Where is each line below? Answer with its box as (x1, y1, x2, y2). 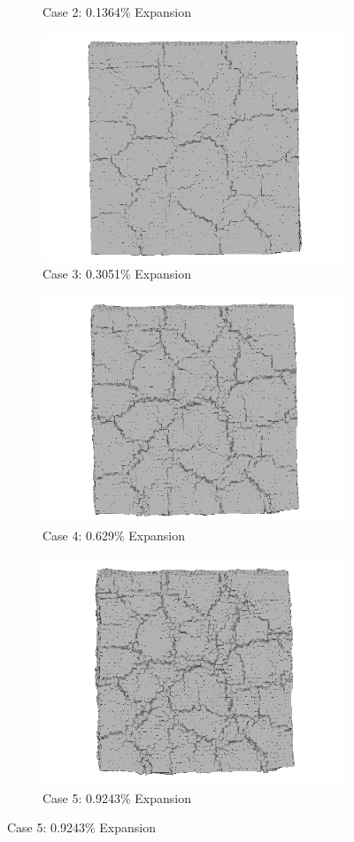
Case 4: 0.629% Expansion (42, 526, 185, 545)
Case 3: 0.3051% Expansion (42, 264, 191, 283)
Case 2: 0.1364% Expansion (42, 3, 191, 20)
